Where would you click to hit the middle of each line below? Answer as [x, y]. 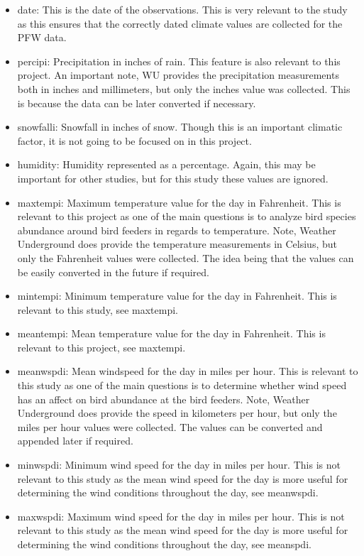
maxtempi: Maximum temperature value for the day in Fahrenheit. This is [179, 202]
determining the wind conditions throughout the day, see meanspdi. [164, 544]
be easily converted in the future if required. [113, 272]
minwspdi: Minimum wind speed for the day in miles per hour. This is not [179, 465]
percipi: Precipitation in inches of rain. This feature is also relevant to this [179, 61]
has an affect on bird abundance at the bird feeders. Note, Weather [164, 399]
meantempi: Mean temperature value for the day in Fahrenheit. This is [171, 333]
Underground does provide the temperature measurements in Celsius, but [177, 244]
